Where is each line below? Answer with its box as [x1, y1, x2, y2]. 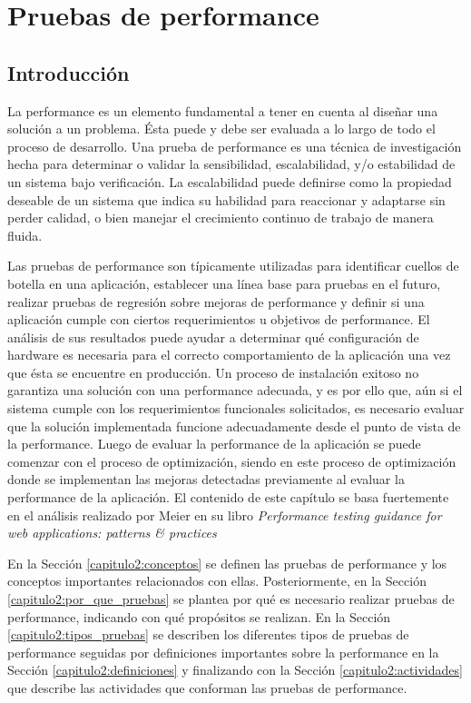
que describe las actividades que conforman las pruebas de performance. [7, 678, 407, 697]
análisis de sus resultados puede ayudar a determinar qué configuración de [7, 327, 419, 346]
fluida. [7, 225, 43, 244]
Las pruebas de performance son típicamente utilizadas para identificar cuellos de [7, 256, 459, 275]
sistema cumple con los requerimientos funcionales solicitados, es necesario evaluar [7, 399, 465, 418]
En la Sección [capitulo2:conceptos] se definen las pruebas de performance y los [7, 553, 447, 572]
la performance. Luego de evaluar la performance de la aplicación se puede [7, 434, 421, 453]
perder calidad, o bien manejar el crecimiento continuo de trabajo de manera [7, 208, 434, 227]
